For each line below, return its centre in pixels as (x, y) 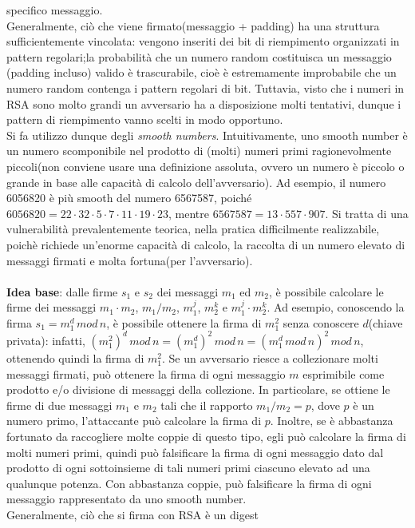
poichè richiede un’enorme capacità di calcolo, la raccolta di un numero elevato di (206, 244)
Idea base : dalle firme (62, 291)
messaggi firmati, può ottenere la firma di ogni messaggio (146, 373)
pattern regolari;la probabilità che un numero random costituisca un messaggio (199, 56)
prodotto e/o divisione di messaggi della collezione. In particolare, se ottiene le (198, 389)
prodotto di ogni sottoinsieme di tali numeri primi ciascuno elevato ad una (188, 468)
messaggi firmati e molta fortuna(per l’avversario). (130, 260)
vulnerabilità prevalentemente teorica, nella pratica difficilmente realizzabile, (193, 229)
